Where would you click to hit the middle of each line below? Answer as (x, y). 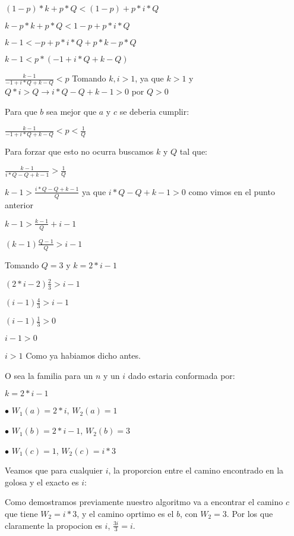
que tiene (21, 514)
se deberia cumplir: (154, 111)
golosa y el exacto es (42, 482)
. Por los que (250, 514)
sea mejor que (72, 111)
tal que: (193, 151)
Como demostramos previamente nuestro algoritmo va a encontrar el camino (144, 502)
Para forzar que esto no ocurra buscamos (79, 151)
